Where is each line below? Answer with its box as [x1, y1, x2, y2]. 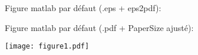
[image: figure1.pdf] [5, 42, 90, 51]
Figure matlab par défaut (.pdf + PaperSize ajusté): [5, 21, 194, 33]
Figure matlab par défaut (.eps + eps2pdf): [5, 2, 161, 13]
